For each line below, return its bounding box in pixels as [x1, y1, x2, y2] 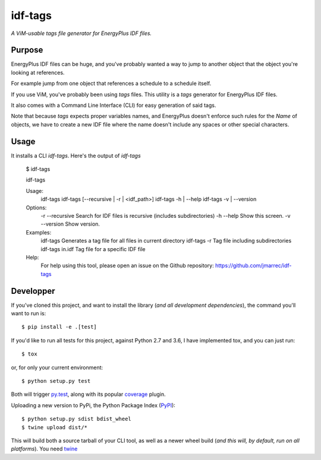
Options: [26, 204, 47, 211]
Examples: [26, 229, 52, 236]
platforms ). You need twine [11, 445, 78, 452]
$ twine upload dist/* [21, 424, 88, 430]
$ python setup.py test [21, 377, 91, 385]
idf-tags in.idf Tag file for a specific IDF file [40, 245, 146, 252]
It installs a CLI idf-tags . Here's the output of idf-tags [11, 152, 141, 159]
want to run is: [11, 310, 46, 317]
